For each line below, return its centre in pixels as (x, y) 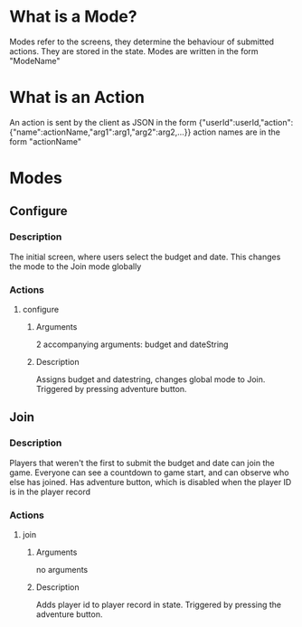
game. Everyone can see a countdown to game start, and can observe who (149, 473)
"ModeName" (35, 61)
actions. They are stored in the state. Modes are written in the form (134, 51)
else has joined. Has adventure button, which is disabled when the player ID (151, 482)
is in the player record (50, 491)
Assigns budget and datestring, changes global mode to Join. (151, 379)
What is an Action (77, 98)
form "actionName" (46, 141)
